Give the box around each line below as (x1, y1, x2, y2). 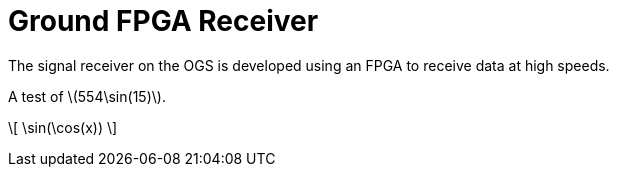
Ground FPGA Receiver (8, 4, 319, 38)
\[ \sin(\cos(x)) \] (8, 118, 118, 136)
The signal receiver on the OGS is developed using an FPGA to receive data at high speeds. (8, 56, 610, 74)
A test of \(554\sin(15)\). (8, 87, 166, 105)
